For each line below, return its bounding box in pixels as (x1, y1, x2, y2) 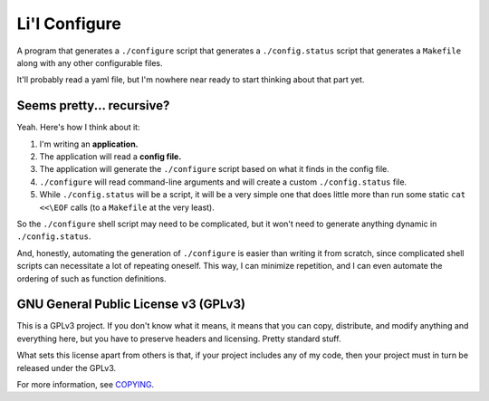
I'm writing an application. (39, 138, 139, 149)
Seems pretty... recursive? (16, 98, 170, 113)
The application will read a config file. (39, 151, 182, 162)
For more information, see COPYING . (16, 379, 154, 389)
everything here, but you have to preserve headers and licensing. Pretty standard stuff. (16, 333, 341, 344)
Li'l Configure (16, 14, 121, 33)
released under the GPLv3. (16, 362, 117, 373)
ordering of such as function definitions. (16, 272, 167, 284)
